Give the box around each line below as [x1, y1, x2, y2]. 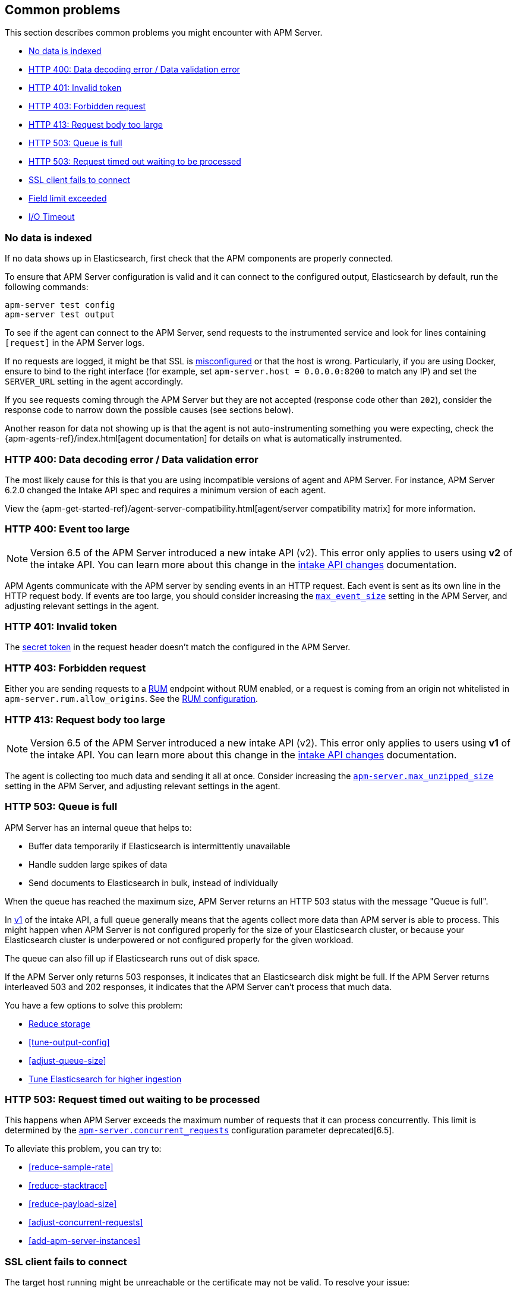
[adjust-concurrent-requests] [29, 1217, 143, 1228]
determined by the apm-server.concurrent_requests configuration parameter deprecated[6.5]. [5, 1125, 395, 1136]
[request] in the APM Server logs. [5, 338, 144, 348]
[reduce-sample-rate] [29, 1162, 114, 1173]
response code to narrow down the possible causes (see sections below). [5, 405, 294, 415]
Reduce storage [29, 1018, 91, 1029]
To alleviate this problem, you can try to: [5, 1143, 162, 1154]
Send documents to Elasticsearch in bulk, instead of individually [29, 877, 278, 888]
